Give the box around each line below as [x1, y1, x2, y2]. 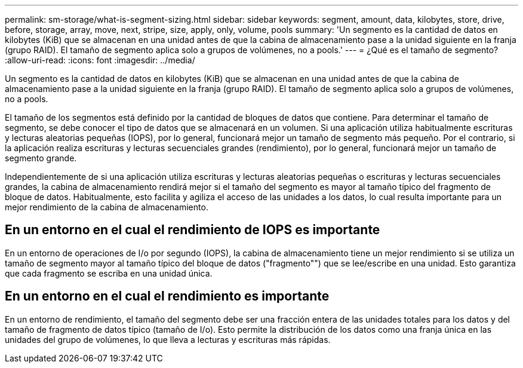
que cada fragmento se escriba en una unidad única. [5, 268, 213, 278]
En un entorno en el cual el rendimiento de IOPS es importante [5, 222, 380, 238]
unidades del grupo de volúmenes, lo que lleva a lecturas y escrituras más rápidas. [5, 334, 331, 345]
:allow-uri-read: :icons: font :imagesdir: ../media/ [5, 55, 195, 65]
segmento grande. [5, 153, 77, 163]
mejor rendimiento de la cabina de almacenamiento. [5, 202, 208, 212]
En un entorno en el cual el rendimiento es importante [5, 289, 330, 304]
